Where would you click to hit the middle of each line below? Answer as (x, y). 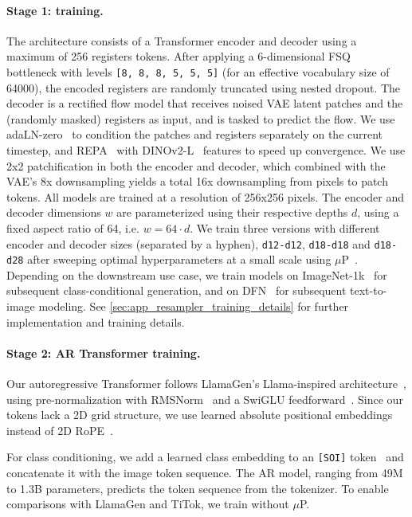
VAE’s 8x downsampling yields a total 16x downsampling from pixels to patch (197, 181)
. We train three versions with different (285, 227)
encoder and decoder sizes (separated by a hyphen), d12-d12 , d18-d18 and (188, 243)
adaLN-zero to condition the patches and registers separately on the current (195, 134)
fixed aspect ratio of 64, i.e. (73, 227)
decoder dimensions (54, 212)
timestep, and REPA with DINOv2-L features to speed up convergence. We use (206, 150)
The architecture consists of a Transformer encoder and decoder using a (182, 40)
